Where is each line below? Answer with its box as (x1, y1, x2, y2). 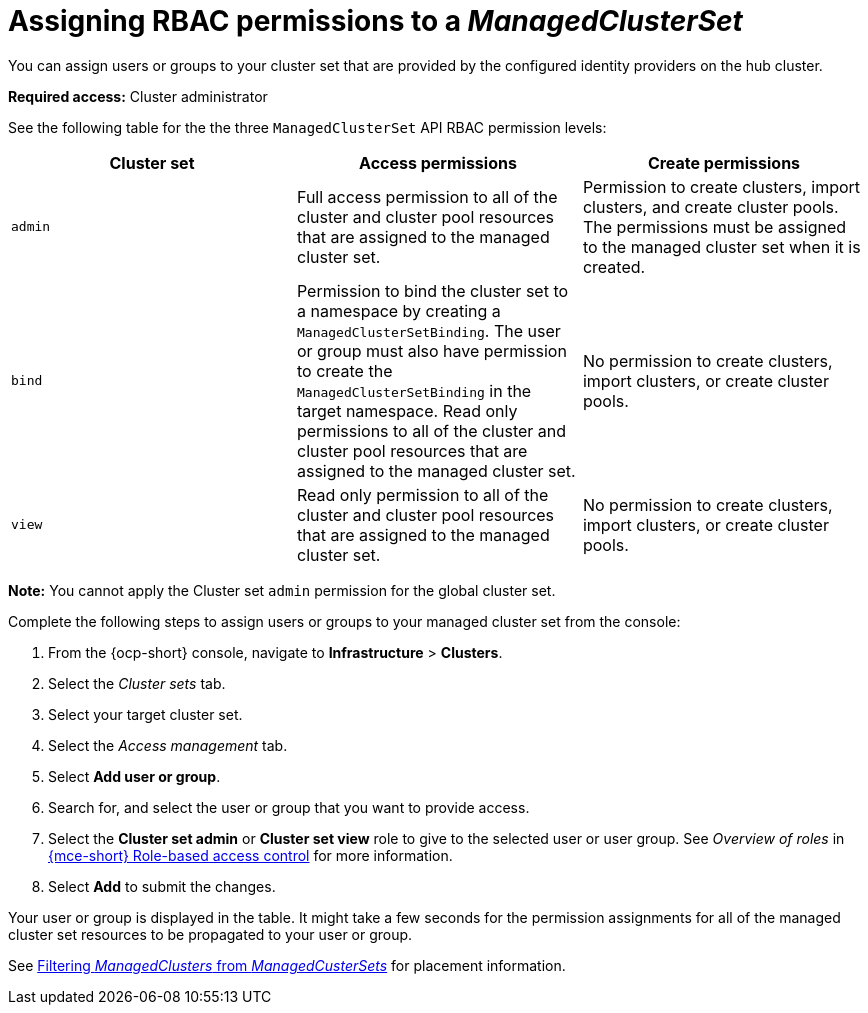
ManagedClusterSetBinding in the (296, 380, 532, 401)
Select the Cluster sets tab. (48, 674, 226, 692)
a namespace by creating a (296, 300, 501, 321)
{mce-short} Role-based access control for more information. (48, 846, 453, 864)
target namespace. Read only (296, 400, 518, 421)
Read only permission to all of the (296, 484, 549, 505)
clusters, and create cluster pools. (582, 196, 839, 217)
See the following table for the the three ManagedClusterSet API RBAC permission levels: (8, 118, 607, 136)
